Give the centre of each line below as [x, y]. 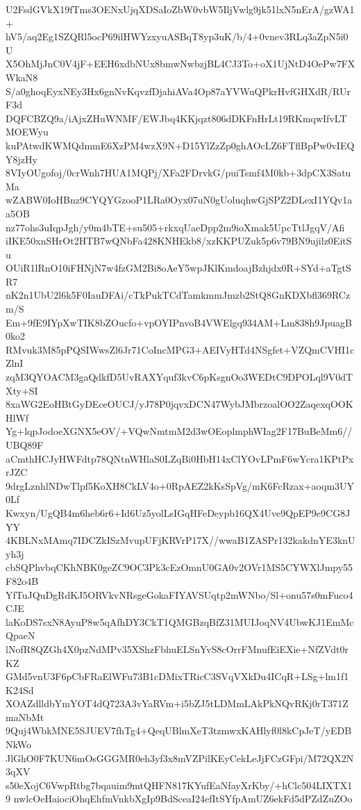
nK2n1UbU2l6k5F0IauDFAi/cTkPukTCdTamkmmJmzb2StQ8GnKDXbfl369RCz [178, 295]
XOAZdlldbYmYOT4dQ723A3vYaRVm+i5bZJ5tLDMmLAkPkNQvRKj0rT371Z [177, 703]
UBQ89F [25, 445]
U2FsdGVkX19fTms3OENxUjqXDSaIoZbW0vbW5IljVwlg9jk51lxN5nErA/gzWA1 [180, 9]
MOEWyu [27, 132]
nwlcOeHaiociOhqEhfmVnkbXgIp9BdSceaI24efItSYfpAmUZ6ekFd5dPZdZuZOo [183, 799]
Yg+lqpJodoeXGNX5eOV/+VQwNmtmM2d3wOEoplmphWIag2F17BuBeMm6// [179, 431]
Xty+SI [22, 390]
